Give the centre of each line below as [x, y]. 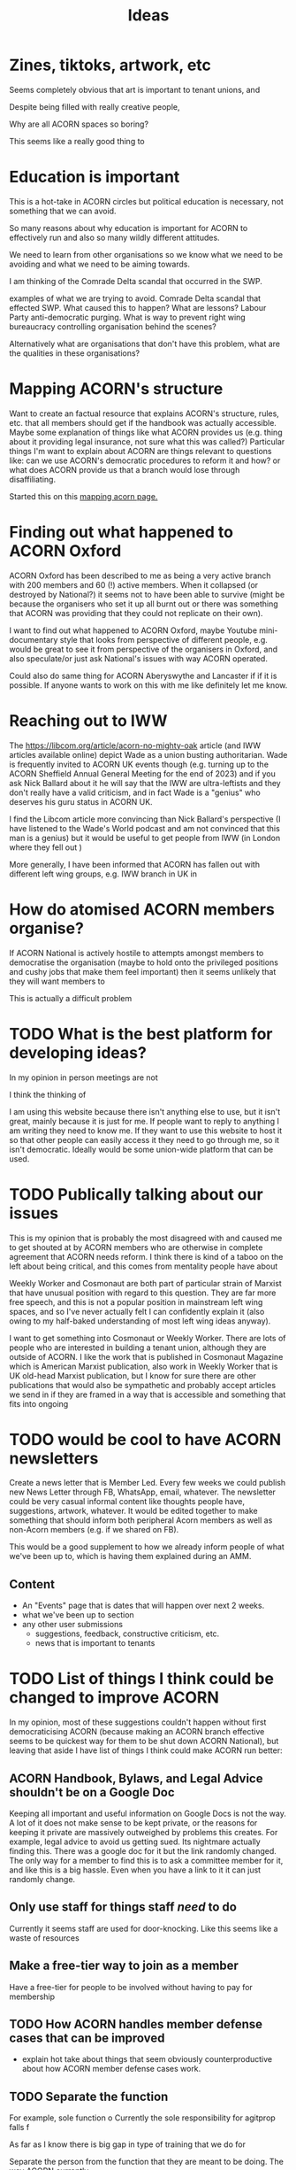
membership [32, 1996]
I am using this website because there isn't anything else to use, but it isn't [145, 1111]
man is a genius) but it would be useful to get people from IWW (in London [145, 838]
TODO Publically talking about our [136, 1194]
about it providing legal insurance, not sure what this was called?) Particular [147, 441]
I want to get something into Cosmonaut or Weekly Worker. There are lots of [148, 1338]
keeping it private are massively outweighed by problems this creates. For [144, 1832]
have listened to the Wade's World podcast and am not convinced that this [144, 828]
